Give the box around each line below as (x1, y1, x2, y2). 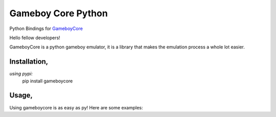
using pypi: (9, 71, 33, 77)
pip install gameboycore (22, 78, 73, 84)
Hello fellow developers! (9, 35, 61, 41)
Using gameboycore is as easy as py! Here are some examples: (9, 104, 143, 110)
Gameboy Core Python (9, 8, 108, 19)
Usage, (9, 91, 33, 100)
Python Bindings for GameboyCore (9, 25, 83, 32)
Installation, (9, 57, 49, 66)
